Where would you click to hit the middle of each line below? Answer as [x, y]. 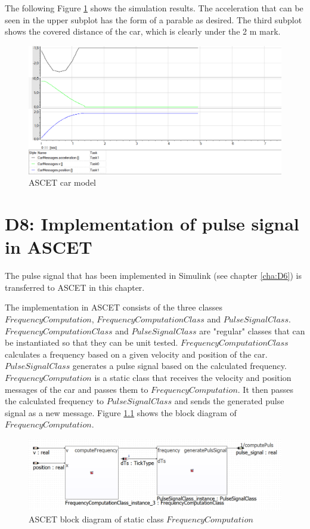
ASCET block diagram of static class [96, 519]
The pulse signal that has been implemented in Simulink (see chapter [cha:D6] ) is [154, 276]
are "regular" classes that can [252, 330]
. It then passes [265, 389]
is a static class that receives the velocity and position [193, 377]
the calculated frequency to [55, 401]
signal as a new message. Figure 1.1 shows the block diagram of [121, 412]
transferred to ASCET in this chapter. [75, 287]
